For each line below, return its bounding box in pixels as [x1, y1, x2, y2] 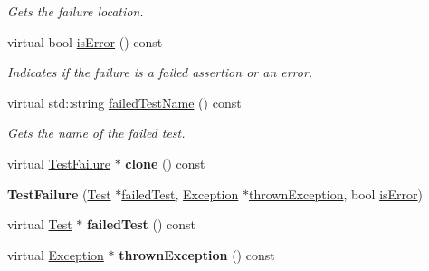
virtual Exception [7, 245, 104, 264]
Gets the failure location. [7, 2, 144, 20]
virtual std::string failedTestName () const [7, 92, 242, 111]
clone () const [125, 153, 205, 172]
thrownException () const [119, 245, 275, 264]
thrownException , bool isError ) [248, 184, 423, 203]
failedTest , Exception [121, 184, 239, 203]
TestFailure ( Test [7, 184, 111, 203]
